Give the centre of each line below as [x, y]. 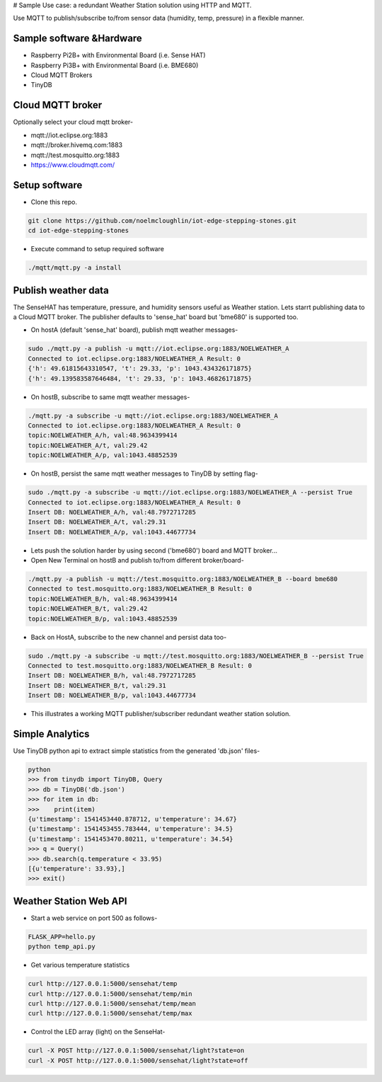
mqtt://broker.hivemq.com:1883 [77, 145]
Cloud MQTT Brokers [62, 75]
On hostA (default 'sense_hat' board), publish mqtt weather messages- [134, 330]
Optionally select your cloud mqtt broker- [73, 122]
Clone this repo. [54, 202]
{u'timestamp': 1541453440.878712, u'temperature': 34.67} [132, 819]
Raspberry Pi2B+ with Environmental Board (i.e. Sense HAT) [118, 55]
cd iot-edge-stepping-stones [79, 231]
